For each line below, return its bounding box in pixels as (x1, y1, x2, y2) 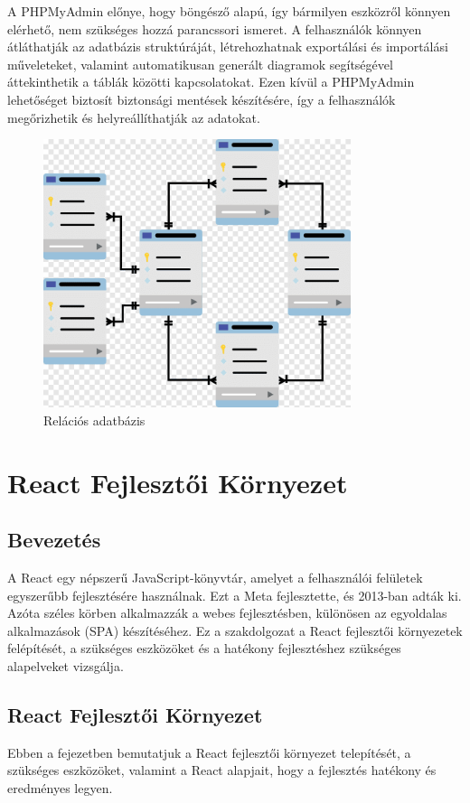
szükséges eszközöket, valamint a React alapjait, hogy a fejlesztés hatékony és (7, 761, 437, 780)
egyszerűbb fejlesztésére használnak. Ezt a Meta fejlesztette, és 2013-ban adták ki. (7, 585, 462, 604)
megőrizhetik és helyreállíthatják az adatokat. (7, 107, 260, 126)
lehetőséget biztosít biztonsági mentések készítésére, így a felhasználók (7, 89, 396, 108)
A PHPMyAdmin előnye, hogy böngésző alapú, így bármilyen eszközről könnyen (7, 2, 451, 20)
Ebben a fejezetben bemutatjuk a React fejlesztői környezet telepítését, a (7, 742, 411, 761)
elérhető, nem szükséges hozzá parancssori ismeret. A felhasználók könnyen (7, 19, 422, 38)
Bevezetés (7, 526, 101, 554)
